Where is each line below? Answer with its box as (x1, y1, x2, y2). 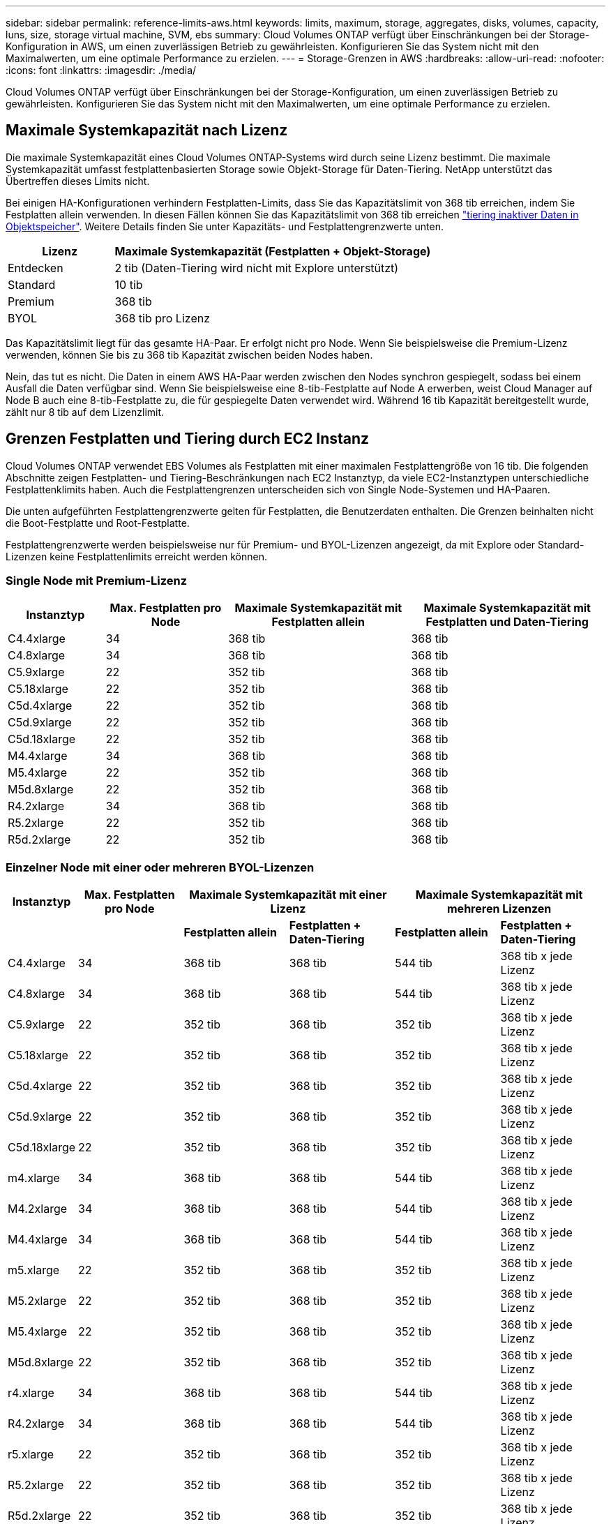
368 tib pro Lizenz (114, 311, 210, 325)
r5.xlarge (8, 1447, 54, 1462)
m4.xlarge (8, 1171, 60, 1186)
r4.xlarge (8, 1386, 54, 1400)
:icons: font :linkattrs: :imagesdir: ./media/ (6, 64, 197, 76)
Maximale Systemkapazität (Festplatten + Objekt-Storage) (114, 244, 431, 258)
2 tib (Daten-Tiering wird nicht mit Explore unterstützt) (114, 260, 399, 275)
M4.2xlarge (8, 1202, 68, 1216)
